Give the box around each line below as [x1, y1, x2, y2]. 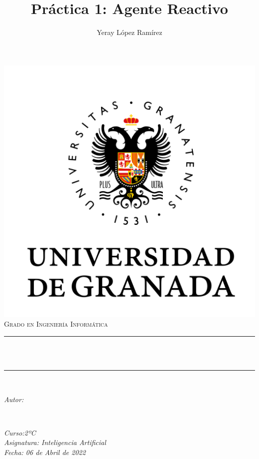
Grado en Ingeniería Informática [4, 319, 108, 329]
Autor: [4, 394, 24, 404]
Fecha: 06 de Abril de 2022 [4, 447, 86, 458]
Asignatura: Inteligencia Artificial [4, 437, 106, 448]
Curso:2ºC [4, 427, 36, 438]
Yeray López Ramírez [97, 27, 162, 37]
